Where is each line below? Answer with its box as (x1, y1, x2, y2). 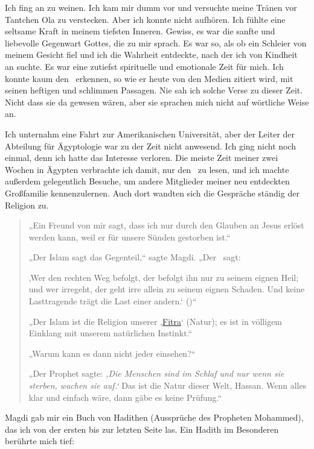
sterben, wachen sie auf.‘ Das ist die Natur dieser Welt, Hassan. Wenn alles (28, 379, 307, 392)
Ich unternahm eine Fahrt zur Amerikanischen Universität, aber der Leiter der (5, 127, 295, 140)
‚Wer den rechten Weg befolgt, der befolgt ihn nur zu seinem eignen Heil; (28, 271, 299, 283)
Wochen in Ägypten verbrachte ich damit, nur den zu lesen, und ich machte (5, 163, 289, 175)
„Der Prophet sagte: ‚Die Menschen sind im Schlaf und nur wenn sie (28, 367, 284, 380)
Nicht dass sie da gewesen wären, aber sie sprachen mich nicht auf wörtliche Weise (5, 95, 309, 108)
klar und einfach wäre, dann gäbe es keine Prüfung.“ (28, 391, 222, 403)
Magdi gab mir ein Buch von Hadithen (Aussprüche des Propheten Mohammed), (5, 411, 304, 424)
